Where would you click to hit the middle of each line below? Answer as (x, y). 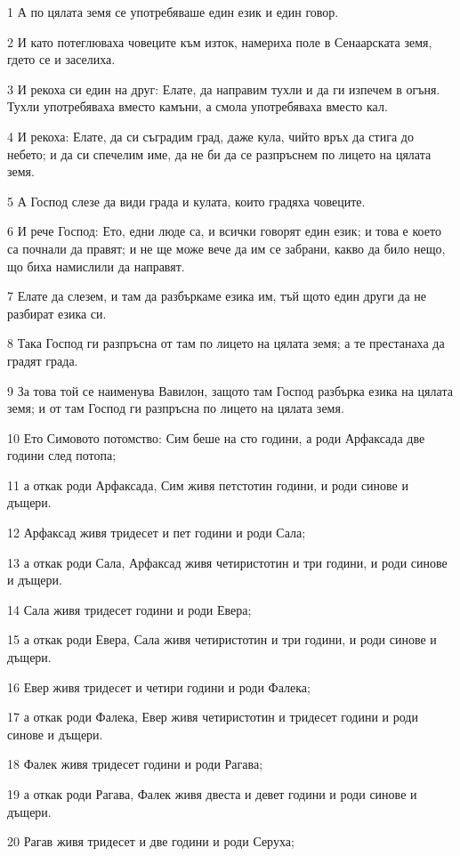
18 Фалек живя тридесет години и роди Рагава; (135, 764)
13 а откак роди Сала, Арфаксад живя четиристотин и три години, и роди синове (227, 562)
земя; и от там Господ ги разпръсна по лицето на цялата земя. (176, 408)
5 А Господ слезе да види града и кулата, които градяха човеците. (186, 201)
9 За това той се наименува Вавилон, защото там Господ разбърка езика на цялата (230, 390)
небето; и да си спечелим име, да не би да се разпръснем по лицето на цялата (219, 153)
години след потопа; (62, 455)
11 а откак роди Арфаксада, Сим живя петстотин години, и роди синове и (208, 485)
